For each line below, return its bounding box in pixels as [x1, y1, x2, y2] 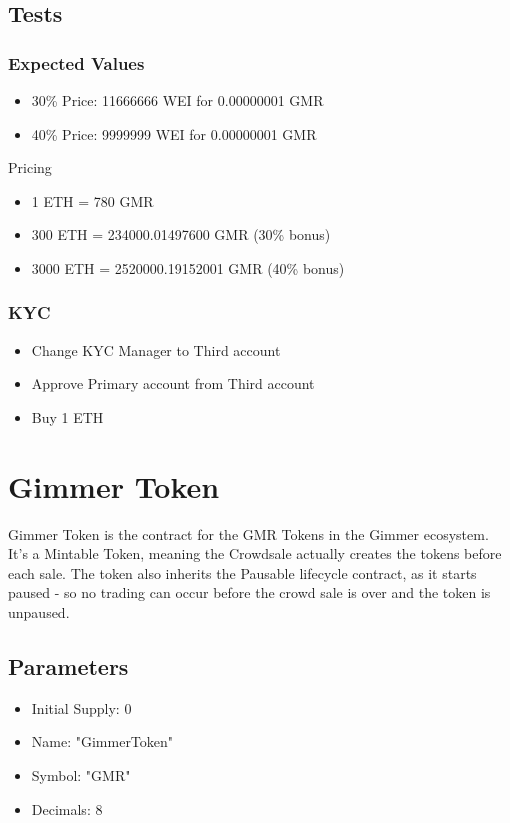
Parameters [8, 651, 129, 682]
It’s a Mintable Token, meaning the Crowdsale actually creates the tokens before [8, 543, 502, 564]
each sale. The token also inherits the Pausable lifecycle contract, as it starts [8, 562, 477, 583]
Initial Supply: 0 [31, 697, 132, 718]
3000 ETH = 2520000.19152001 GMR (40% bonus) [31, 257, 345, 278]
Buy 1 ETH [31, 406, 104, 427]
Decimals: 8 [31, 798, 103, 819]
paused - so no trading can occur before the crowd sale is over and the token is [8, 582, 491, 603]
